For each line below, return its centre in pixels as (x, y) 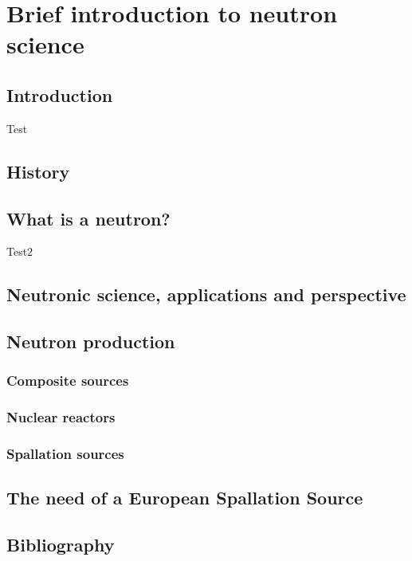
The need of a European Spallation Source (185, 498)
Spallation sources (65, 454)
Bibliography (61, 545)
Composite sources (68, 381)
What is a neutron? (88, 218)
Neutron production (91, 341)
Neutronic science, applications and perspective (206, 294)
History (38, 171)
